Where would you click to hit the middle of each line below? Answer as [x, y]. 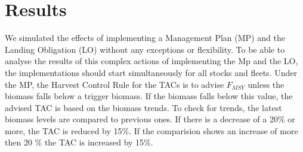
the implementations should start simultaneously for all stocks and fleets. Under [151, 72]
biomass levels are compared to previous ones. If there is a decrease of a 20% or [150, 119]
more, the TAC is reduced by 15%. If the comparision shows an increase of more [151, 130]
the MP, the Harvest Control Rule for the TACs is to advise [115, 84]
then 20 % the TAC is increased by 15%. [79, 142]
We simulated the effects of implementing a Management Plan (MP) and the [145, 38]
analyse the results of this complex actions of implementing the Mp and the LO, [151, 61]
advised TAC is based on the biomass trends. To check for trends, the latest [143, 107]
